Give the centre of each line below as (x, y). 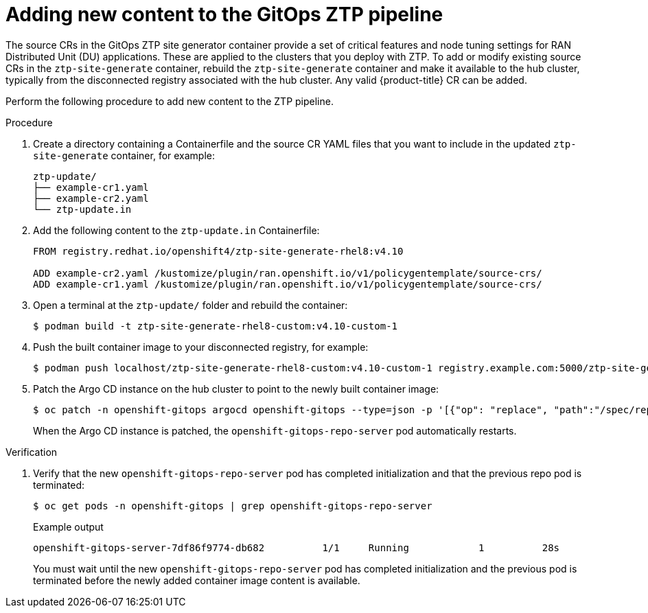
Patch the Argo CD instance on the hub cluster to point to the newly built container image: (236, 389)
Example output (68, 527)
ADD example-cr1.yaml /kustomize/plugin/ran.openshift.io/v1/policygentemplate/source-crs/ (288, 284)
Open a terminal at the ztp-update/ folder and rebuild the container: (190, 305)
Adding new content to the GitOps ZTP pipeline (224, 14)
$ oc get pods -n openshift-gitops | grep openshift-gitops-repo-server (233, 506)
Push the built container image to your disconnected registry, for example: (201, 347)
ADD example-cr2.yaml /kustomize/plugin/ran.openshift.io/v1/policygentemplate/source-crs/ (288, 273)
